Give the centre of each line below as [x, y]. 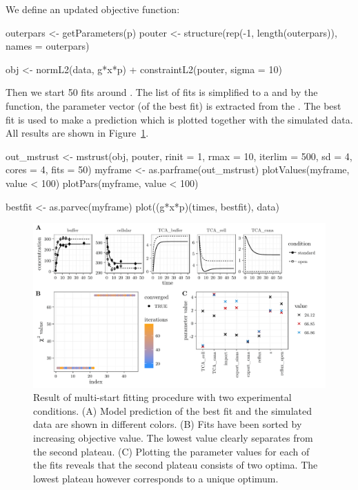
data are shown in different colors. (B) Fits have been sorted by [168, 424]
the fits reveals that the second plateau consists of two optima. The [176, 465]
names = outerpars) [48, 46]
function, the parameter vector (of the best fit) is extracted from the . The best [173, 105]
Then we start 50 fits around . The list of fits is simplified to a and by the [162, 92]
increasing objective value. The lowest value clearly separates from [173, 438]
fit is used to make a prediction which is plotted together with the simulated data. [179, 119]
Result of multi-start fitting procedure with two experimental [162, 397]
